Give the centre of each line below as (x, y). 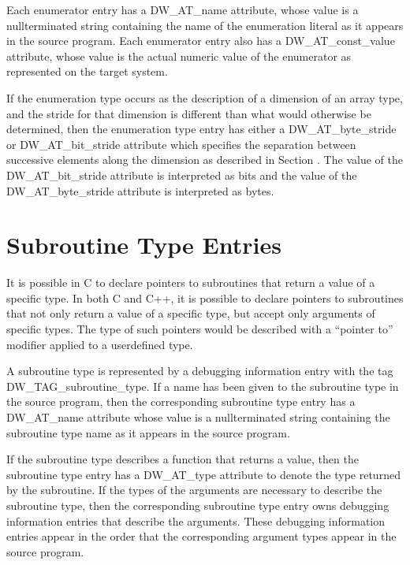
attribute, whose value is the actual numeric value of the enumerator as (179, 56)
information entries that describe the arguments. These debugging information (196, 520)
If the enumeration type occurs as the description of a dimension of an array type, (205, 97)
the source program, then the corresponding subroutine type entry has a (181, 401)
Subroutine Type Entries (144, 245)
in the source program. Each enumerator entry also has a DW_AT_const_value (201, 41)
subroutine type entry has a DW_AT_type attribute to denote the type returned (203, 474)
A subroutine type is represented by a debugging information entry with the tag (200, 371)
